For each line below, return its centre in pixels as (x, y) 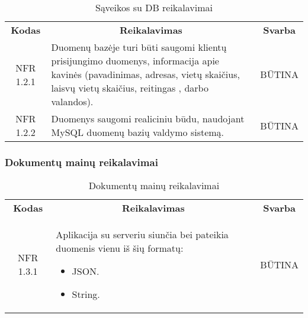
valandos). (72, 101)
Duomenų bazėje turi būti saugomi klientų (139, 47)
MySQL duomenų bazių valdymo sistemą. (138, 132)
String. (86, 294)
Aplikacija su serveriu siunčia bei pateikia (142, 235)
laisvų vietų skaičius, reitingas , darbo (130, 88)
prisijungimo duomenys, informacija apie (135, 61)
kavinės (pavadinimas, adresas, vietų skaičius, (145, 74)
